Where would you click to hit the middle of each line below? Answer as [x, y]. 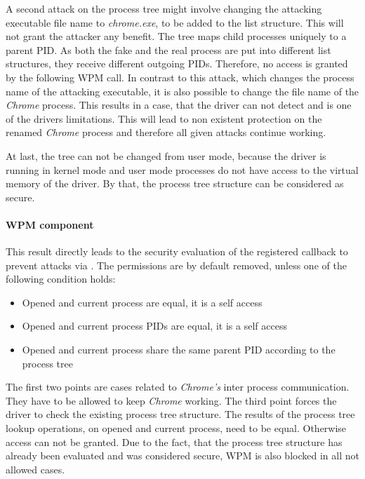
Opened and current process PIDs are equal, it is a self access [154, 326]
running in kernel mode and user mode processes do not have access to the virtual [182, 169]
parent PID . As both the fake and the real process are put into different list [168, 49]
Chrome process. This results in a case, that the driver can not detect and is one [179, 105]
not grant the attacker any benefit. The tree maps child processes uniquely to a [176, 36]
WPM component [50, 224]
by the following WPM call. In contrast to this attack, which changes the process [180, 77]
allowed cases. [35, 469]
